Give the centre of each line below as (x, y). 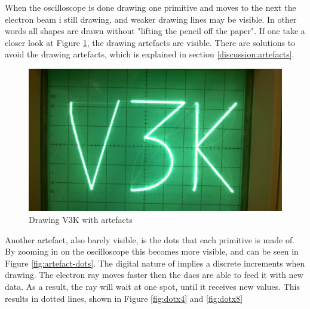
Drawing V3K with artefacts (81, 220)
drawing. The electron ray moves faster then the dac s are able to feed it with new (154, 275)
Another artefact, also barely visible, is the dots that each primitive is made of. (150, 239)
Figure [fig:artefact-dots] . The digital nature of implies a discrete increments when (155, 263)
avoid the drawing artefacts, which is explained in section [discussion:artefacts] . (150, 54)
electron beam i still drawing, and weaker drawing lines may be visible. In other (151, 19)
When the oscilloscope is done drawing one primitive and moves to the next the (151, 7)
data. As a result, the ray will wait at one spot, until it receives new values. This (153, 287)
